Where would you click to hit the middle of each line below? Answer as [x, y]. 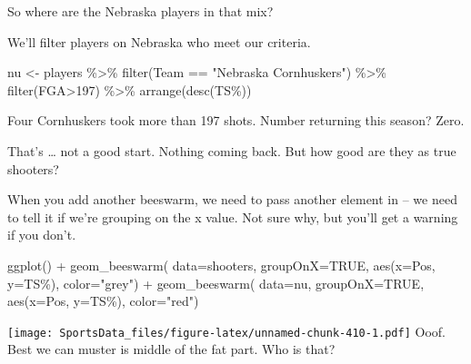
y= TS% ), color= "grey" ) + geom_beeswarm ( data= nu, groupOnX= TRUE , [216, 283]
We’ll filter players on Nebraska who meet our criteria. [159, 41]
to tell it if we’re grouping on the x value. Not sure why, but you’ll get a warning [233, 216]
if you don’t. [42, 235]
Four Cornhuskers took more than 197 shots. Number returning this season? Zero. [236, 120]
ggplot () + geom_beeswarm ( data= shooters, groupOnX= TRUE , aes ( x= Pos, [221, 265]
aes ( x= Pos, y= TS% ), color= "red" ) [103, 301]
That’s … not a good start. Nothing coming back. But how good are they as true [232, 150]
